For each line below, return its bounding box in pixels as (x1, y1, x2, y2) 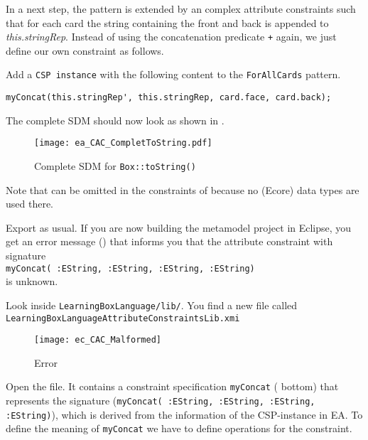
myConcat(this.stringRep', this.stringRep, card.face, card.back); (6, 92, 332, 103)
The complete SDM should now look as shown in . (6, 112, 224, 127)
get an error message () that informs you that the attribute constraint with (6, 234, 333, 249)
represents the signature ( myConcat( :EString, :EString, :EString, (6, 393, 315, 408)
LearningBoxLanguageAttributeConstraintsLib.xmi (6, 313, 240, 323)
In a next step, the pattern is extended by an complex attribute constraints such (6, 1, 356, 16)
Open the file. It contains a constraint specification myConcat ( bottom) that (6, 379, 339, 394)
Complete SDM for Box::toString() (34, 159, 196, 173)
